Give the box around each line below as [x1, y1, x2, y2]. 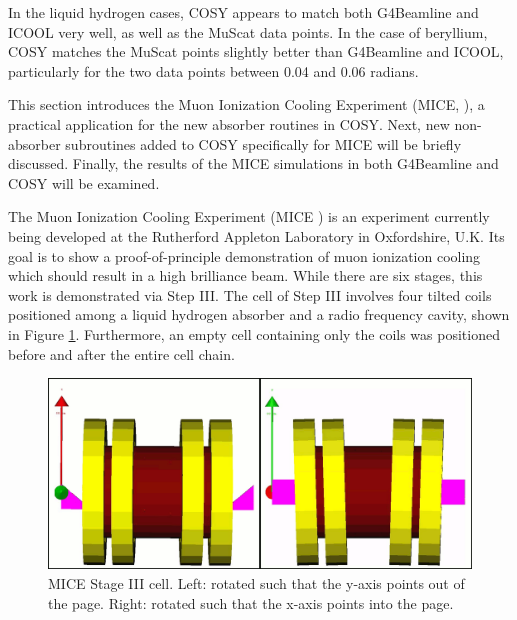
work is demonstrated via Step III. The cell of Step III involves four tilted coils [8, 284, 492, 305]
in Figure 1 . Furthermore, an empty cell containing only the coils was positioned [8, 323, 500, 344]
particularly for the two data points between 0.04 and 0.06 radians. [8, 60, 419, 81]
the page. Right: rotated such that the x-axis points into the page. [48, 592, 454, 613]
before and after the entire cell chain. [8, 343, 235, 364]
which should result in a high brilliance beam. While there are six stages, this [8, 265, 483, 286]
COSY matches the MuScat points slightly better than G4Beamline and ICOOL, [8, 41, 504, 62]
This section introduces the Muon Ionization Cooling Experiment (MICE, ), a [8, 94, 485, 115]
